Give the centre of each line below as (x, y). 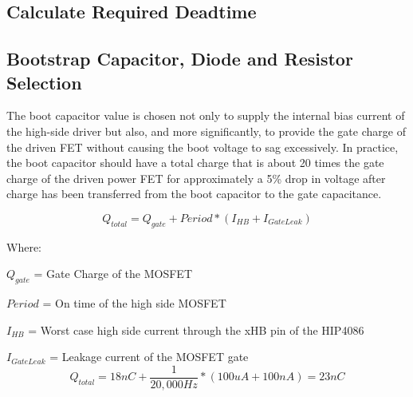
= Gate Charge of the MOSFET (113, 274)
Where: (24, 246)
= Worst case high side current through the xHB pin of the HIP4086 (196, 330)
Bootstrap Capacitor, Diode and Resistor (180, 59)
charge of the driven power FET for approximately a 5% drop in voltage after (196, 178)
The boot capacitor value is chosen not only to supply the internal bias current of (206, 115)
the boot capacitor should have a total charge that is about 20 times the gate (195, 163)
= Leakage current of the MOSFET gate (149, 357)
